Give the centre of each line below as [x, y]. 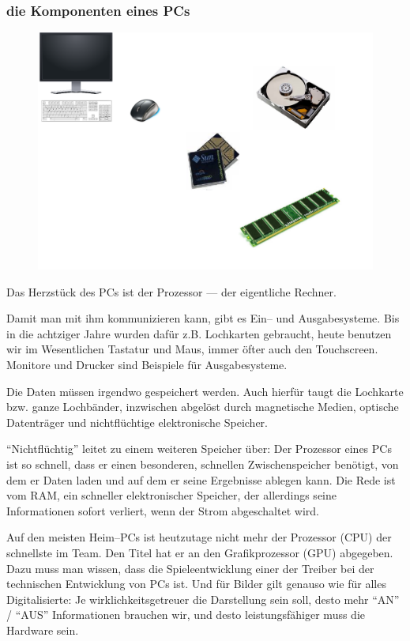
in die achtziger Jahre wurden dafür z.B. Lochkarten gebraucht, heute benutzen [199, 333]
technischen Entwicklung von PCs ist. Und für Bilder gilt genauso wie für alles [196, 584]
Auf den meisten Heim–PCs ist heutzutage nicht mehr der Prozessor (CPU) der [199, 537]
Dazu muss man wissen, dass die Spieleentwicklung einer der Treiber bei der [190, 568]
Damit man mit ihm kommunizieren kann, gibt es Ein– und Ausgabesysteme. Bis [203, 318]
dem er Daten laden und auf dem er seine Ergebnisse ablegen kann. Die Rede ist [201, 479]
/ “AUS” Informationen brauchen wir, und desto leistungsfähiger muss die [186, 615]
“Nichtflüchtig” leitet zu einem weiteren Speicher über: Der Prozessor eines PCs [199, 449]
